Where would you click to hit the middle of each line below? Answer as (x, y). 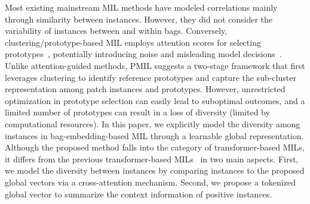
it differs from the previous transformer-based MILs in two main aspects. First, (152, 159)
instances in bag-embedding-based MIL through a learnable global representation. (154, 135)
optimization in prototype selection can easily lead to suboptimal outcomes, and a (155, 100)
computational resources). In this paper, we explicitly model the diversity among (153, 123)
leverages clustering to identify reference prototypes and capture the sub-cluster (151, 77)
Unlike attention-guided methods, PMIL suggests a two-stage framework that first (155, 65)
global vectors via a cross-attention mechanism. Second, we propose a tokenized (150, 182)
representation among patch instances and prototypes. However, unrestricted (145, 89)
